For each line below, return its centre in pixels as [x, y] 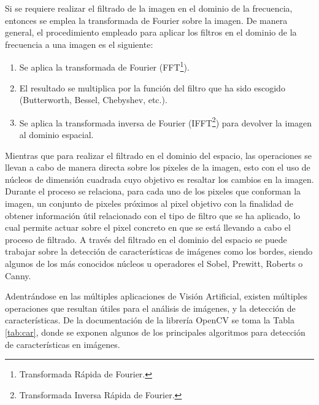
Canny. [18, 275]
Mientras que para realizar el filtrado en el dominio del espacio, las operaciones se [158, 155]
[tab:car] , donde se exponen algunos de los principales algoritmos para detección [155, 332]
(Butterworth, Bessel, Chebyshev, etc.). [93, 100]
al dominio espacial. [56, 135]
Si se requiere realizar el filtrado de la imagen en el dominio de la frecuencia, [149, 8]
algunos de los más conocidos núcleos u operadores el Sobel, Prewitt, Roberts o [154, 263]
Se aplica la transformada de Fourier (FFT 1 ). [104, 66]
